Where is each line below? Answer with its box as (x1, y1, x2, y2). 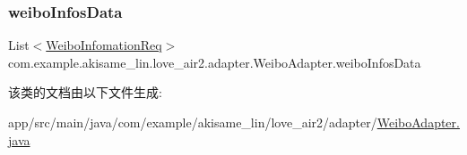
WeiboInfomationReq (46, 36, 162, 54)
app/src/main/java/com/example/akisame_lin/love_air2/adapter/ (8, 113, 377, 131)
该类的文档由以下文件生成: (8, 83, 162, 102)
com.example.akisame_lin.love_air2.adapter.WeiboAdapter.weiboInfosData (8, 53, 421, 71)
